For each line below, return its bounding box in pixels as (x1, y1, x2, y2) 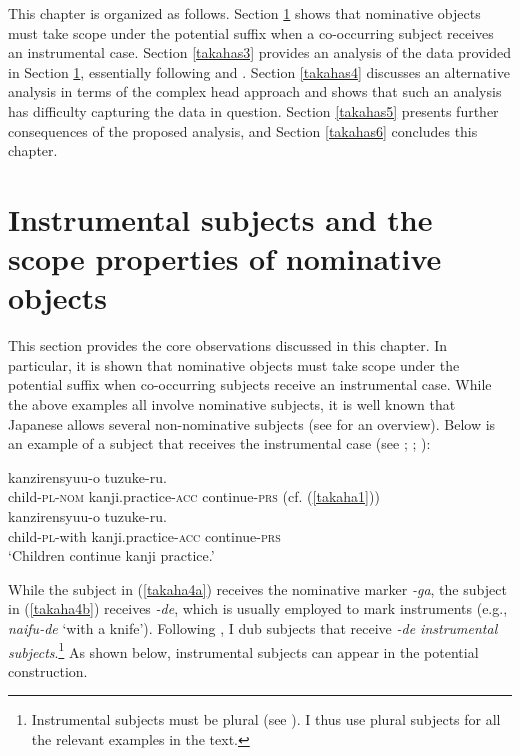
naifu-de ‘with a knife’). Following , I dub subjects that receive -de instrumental (8, 617, 498, 638)
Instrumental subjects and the (8, 198, 433, 239)
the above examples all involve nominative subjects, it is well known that (8, 394, 456, 415)
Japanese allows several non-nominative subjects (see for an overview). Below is (8, 413, 496, 434)
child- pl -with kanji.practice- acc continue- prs (8, 525, 281, 546)
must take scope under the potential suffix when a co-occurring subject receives (8, 22, 494, 43)
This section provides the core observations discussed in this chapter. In (8, 335, 448, 356)
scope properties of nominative (8, 238, 442, 279)
